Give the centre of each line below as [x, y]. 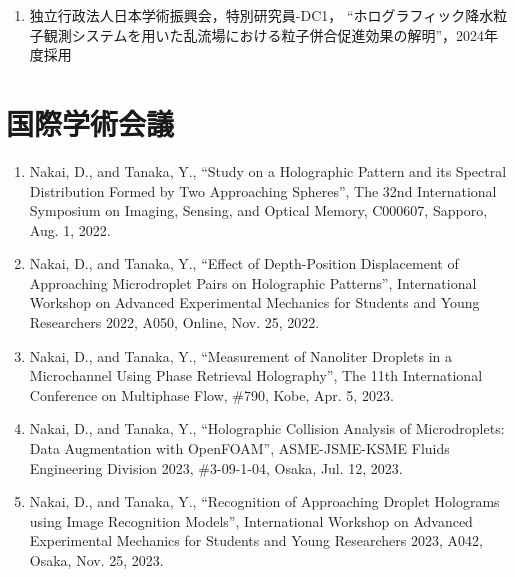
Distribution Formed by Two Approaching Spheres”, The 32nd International [263, 190]
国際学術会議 [90, 122]
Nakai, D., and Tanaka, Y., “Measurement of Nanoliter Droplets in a [241, 355]
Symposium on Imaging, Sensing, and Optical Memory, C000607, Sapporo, [258, 210]
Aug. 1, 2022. [70, 229]
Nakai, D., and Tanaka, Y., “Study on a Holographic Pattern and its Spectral [268, 170]
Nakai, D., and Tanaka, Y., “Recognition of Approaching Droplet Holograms [264, 501]
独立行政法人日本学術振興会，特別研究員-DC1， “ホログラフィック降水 [261, 15]
